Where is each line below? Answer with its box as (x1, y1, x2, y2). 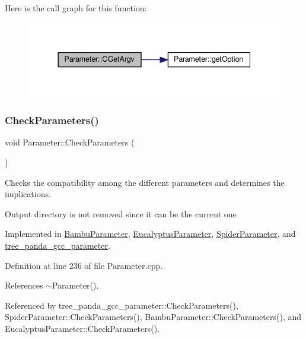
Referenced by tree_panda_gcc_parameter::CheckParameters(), (5, 299, 238, 311)
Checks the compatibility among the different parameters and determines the (5, 176, 285, 188)
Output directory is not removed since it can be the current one (5, 207, 237, 220)
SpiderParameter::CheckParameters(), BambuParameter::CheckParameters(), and (5, 311, 302, 323)
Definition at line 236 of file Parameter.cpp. (5, 259, 163, 271)
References (5, 279, 43, 292)
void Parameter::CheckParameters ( (5, 136, 135, 148)
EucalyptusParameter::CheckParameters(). (5, 322, 160, 334)
